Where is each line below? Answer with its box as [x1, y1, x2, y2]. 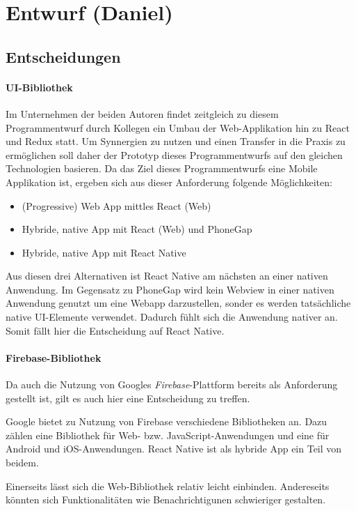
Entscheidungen [6, 45, 121, 67]
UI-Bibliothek [6, 79, 73, 94]
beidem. [6, 455, 39, 470]
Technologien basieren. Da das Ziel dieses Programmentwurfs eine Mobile [6, 161, 318, 176]
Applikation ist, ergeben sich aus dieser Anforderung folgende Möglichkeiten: [6, 174, 332, 189]
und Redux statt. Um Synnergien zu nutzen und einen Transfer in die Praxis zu [6, 134, 346, 148]
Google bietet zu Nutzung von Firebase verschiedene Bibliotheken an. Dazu [6, 414, 327, 429]
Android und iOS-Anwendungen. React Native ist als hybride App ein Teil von [6, 441, 342, 456]
